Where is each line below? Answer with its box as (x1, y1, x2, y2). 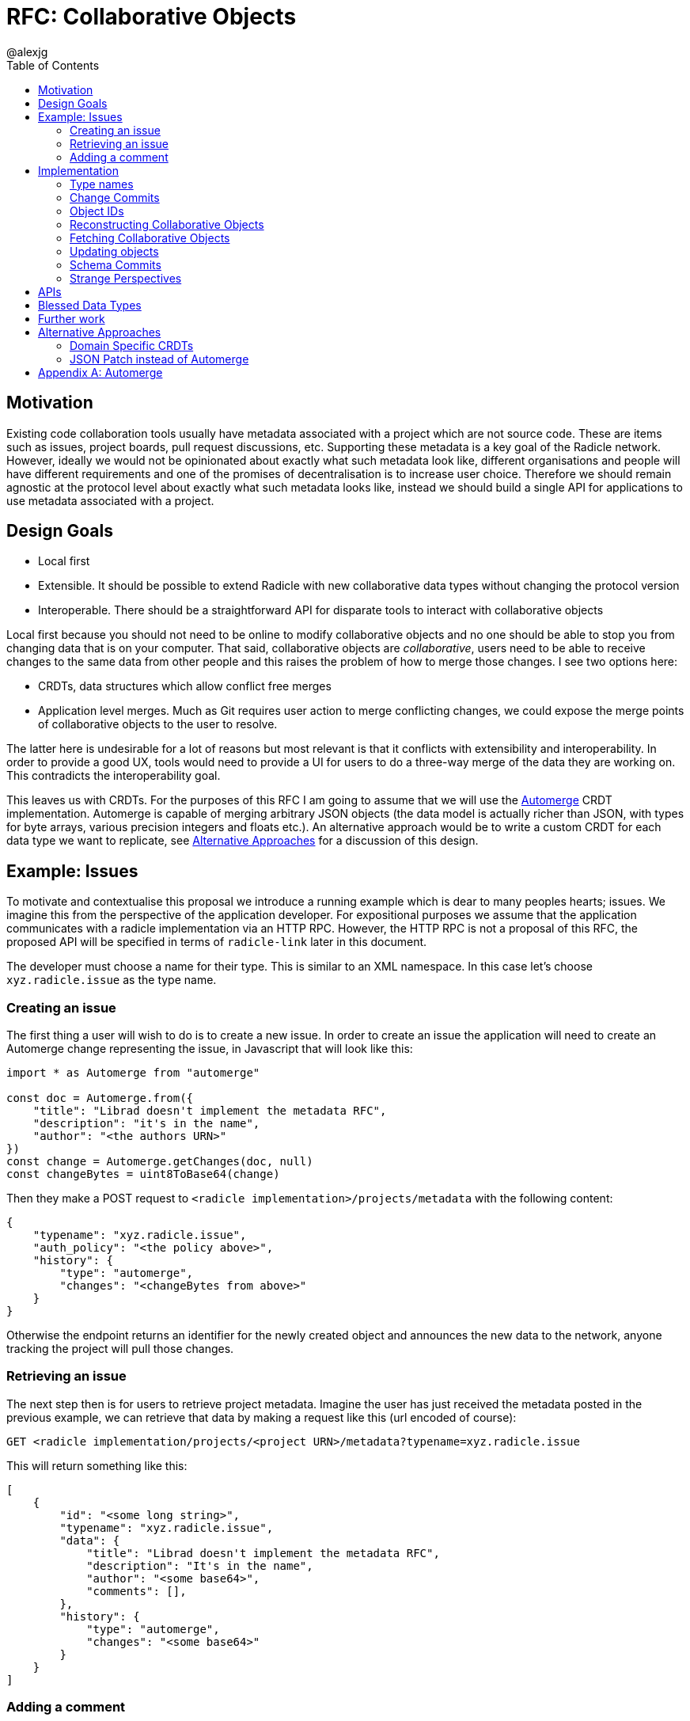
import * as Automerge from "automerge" (6, 1066, 260, 1080)
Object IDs (70, 203, 124, 218)
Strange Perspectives (70, 271, 182, 285)
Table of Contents (6, 58, 100, 72)
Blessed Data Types (38, 298, 142, 312)
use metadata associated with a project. (6, 493, 214, 507)
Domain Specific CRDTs (70, 338, 194, 352)
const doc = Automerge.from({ (6, 1092, 194, 1105)
